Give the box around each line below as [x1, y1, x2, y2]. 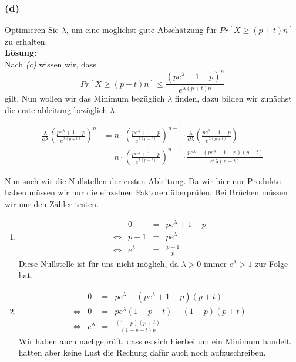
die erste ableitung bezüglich [5, 104, 107, 116]
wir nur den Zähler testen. [5, 197, 99, 209]
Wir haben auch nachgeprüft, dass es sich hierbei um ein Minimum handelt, [18, 334, 292, 347]
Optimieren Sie [5, 23, 59, 36]
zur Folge [254, 257, 288, 269]
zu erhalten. [5, 35, 48, 47]
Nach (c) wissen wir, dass [5, 58, 96, 70]
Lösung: [5, 46, 37, 59]
